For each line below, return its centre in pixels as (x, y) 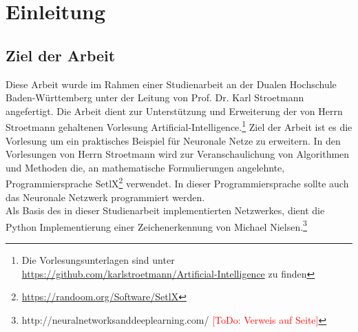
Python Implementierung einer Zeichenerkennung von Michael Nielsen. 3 (156, 225)
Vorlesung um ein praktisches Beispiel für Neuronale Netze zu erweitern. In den (173, 140)
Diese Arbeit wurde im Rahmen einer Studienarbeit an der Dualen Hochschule (171, 84)
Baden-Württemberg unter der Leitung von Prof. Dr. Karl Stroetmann (155, 97)
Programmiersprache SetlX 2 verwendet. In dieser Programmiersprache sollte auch (177, 183)
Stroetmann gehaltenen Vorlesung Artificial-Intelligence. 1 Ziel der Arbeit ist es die (179, 126)
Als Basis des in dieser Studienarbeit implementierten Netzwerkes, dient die (165, 210)
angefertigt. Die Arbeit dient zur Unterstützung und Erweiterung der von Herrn (174, 111)
